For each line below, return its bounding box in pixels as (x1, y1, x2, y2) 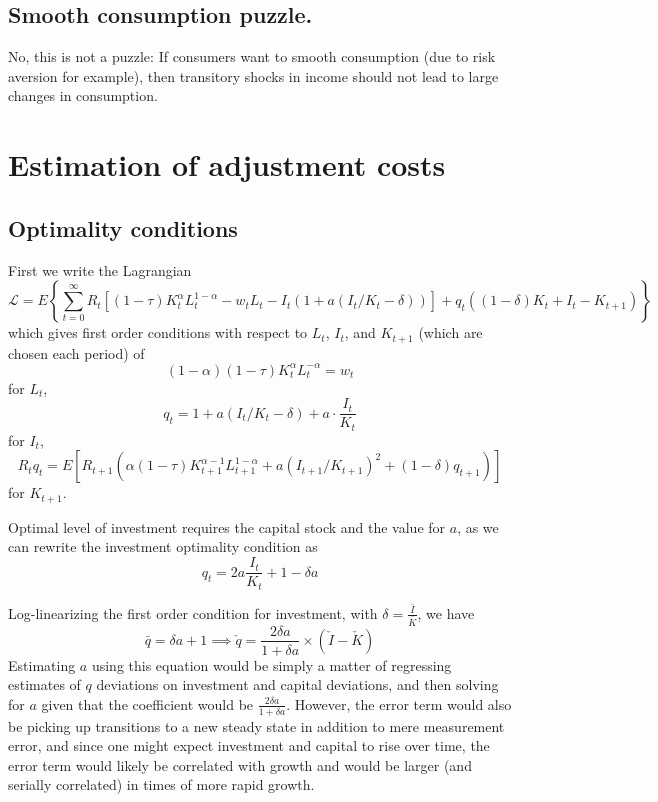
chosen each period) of (8, 342, 145, 363)
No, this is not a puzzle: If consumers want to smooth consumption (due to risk (8, 46, 496, 67)
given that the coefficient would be (41, 693, 254, 714)
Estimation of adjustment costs (8, 144, 446, 185)
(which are (418, 322, 483, 343)
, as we (457, 516, 499, 537)
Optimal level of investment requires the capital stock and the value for (8, 516, 446, 537)
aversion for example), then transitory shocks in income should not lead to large (8, 65, 499, 86)
